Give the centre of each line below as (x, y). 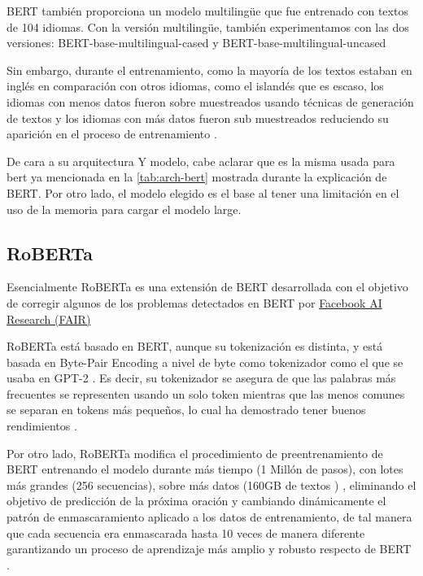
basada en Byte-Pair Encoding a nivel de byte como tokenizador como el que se (205, 362)
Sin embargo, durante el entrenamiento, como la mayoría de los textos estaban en (209, 70)
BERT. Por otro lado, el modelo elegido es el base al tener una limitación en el (203, 192)
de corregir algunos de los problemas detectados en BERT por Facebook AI (194, 302)
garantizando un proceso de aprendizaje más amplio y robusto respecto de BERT (209, 549)
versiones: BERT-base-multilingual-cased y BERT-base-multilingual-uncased (196, 43)
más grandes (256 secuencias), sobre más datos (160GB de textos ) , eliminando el (211, 484)
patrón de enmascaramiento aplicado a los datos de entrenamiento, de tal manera (209, 517)
